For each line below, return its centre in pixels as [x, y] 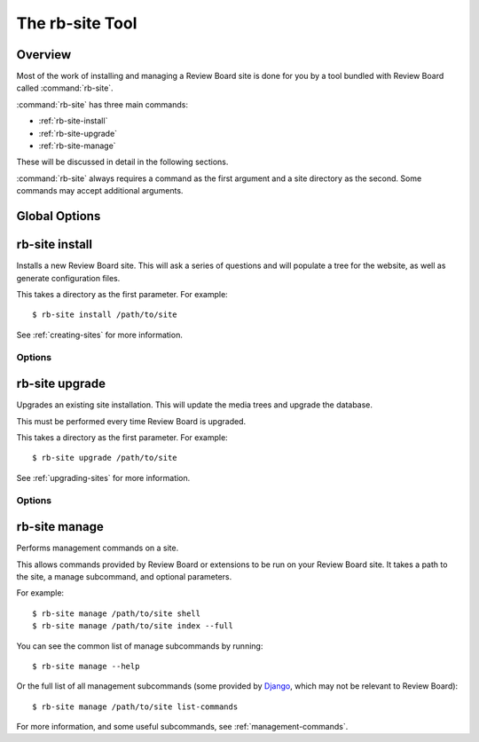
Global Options [59, 216]
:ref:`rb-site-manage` [77, 146]
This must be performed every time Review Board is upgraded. [131, 421]
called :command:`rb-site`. [65, 88]
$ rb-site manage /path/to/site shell [117, 613]
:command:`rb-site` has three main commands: [102, 104]
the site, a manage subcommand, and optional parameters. [124, 576]
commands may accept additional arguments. [100, 191]
